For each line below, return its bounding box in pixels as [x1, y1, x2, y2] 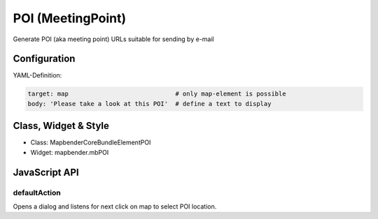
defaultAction [13, 188, 61, 197]
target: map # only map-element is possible [27, 90, 286, 98]
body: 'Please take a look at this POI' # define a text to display [27, 100, 272, 107]
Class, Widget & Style [13, 120, 110, 132]
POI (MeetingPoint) [13, 10, 127, 26]
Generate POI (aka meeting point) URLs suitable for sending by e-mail [13, 35, 214, 43]
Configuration [13, 53, 76, 65]
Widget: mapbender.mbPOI [30, 148, 109, 156]
